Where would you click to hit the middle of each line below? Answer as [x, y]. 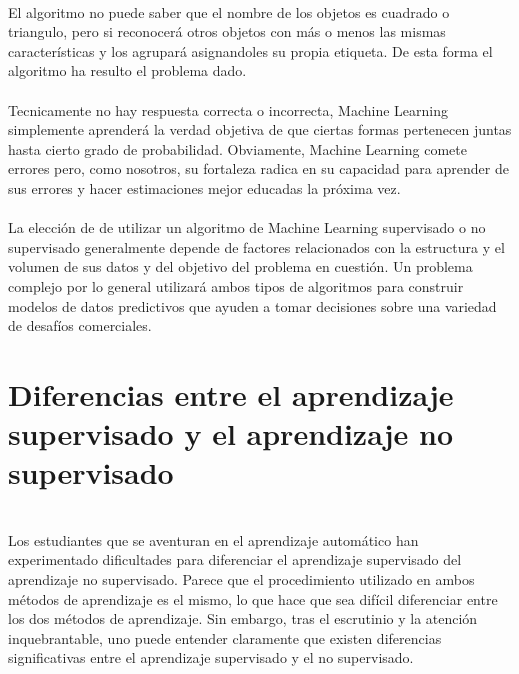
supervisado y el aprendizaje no [231, 433]
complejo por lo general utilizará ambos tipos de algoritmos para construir [236, 285]
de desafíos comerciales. [80, 325]
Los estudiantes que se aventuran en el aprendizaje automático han [213, 539]
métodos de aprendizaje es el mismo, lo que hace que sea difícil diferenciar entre [253, 598]
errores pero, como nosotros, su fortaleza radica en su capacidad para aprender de [258, 168]
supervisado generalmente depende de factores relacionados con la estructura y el [256, 246]
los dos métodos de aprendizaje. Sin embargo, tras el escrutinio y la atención [243, 618]
